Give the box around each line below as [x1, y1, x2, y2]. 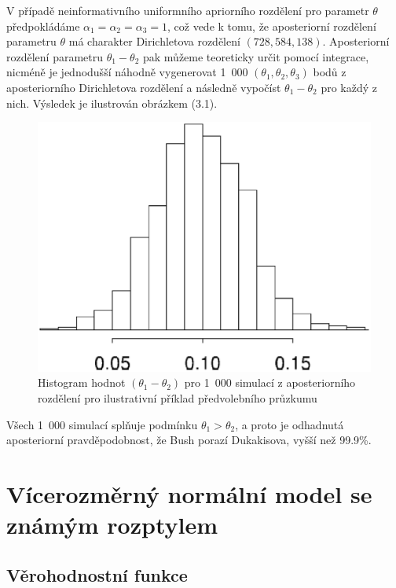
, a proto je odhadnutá [235, 416, 344, 432]
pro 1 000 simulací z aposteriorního [184, 374, 356, 391]
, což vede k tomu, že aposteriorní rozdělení [167, 17, 376, 34]
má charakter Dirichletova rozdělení [68, 33, 240, 50]
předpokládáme [6, 17, 80, 34]
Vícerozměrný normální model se [6, 477, 372, 509]
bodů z [313, 64, 346, 80]
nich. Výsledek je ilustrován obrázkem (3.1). [6, 94, 218, 111]
